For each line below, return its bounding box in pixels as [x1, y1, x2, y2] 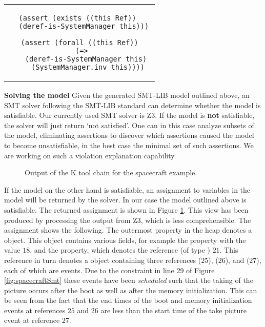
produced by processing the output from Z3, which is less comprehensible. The [4, 214, 251, 225]
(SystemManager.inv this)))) [31, 63, 145, 71]
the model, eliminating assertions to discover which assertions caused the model [4, 130, 254, 140]
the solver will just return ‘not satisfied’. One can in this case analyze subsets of [4, 119, 254, 130]
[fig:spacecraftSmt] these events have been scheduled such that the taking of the [4, 275, 253, 285]
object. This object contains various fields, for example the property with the [4, 234, 246, 245]
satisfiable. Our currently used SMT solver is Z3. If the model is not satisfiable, [4, 110, 255, 120]
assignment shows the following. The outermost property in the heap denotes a [4, 224, 252, 235]
